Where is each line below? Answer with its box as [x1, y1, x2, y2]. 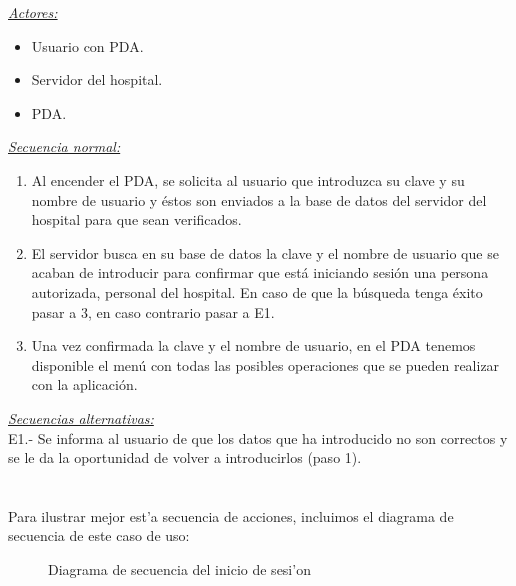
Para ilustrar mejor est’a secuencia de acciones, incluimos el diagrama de [8, 505, 454, 526]
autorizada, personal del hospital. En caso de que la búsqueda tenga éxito [31, 281, 483, 302]
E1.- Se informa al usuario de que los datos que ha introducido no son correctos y [8, 427, 508, 448]
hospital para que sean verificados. [31, 209, 242, 230]
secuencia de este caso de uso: [8, 525, 190, 546]
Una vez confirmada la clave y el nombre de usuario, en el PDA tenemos [31, 335, 476, 356]
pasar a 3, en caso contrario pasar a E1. [31, 301, 275, 322]
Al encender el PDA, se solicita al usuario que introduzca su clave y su [31, 169, 465, 190]
